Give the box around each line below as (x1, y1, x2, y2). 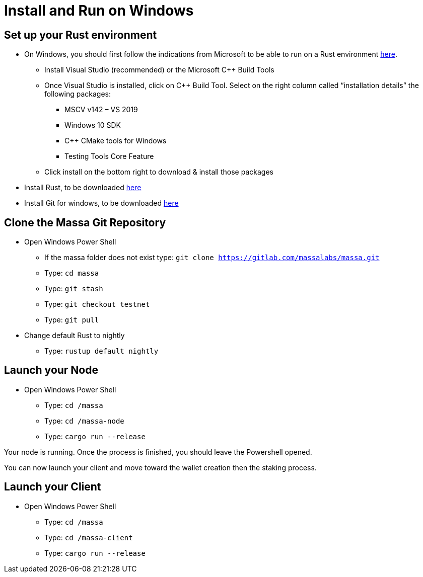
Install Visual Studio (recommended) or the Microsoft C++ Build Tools (44, 65, 274, 74)
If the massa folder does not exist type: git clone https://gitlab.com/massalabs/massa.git (44, 253, 380, 262)
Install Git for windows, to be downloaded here (24, 199, 179, 208)
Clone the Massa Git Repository (4, 216, 166, 229)
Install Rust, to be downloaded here (24, 183, 142, 192)
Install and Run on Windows (4, 2, 194, 19)
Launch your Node (4, 364, 98, 377)
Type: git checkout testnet (44, 300, 150, 309)
